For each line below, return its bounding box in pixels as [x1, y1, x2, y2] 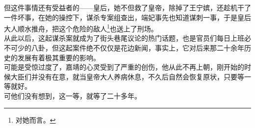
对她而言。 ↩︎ [15, 114, 56, 125]
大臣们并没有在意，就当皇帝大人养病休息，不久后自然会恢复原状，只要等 [10, 71, 244, 81]
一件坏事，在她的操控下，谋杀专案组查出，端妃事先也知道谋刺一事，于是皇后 [4, 12, 251, 22]
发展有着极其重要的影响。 [17, 52, 100, 62]
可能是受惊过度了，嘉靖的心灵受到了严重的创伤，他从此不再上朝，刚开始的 [4, 62, 244, 72]
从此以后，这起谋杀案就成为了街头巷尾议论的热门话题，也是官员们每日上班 [4, 33, 244, 43]
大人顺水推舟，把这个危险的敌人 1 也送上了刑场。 [4, 22, 158, 33]
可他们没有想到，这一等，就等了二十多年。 [4, 91, 141, 101]
